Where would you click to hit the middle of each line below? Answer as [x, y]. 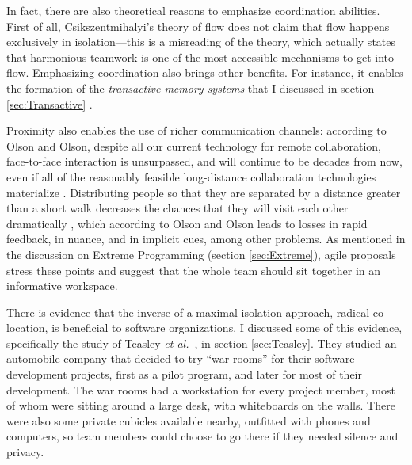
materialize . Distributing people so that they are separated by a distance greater [204, 192]
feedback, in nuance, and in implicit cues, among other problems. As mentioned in [206, 239]
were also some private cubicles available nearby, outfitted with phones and [189, 420]
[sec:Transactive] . [50, 103]
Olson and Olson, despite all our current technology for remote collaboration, [194, 145]
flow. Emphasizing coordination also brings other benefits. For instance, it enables [205, 72]
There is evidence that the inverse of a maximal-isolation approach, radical [188, 312]
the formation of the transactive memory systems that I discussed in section [191, 88]
